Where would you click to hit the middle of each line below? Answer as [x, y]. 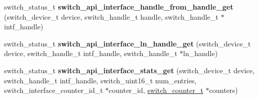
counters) [224, 90]
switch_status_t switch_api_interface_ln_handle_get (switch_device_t [127, 43]
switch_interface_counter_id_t [54, 90]
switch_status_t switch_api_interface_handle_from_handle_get [119, 7]
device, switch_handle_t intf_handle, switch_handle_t [91, 53]
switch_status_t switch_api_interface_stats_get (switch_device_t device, [130, 70]
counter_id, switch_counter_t [156, 90]
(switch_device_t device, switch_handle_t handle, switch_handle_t [111, 16]
